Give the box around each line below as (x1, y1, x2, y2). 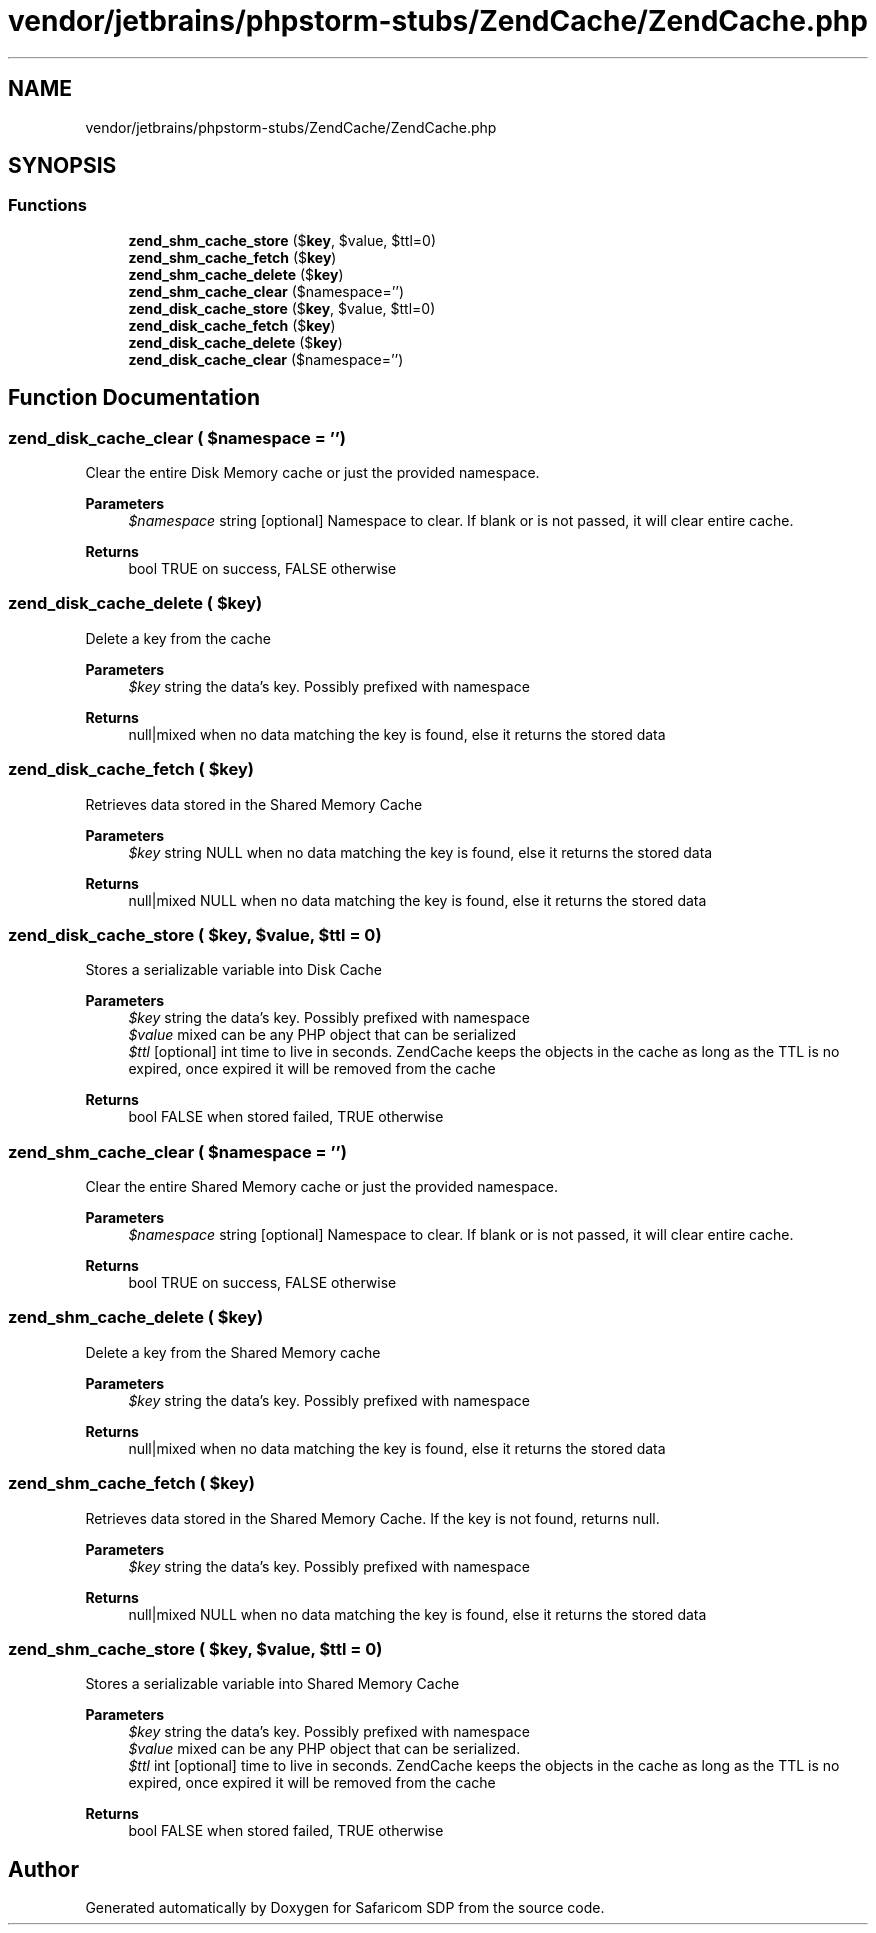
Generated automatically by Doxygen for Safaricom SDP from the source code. (85, 1899, 605, 1917)
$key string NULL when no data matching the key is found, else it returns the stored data (128, 843, 713, 861)
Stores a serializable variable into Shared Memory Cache (85, 1675, 460, 1693)
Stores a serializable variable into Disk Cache (85, 961, 383, 979)
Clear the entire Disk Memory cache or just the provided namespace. (85, 464, 540, 482)
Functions (8, 195, 87, 216)
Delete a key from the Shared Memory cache (85, 1343, 381, 1361)
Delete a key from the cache (85, 629, 271, 647)
